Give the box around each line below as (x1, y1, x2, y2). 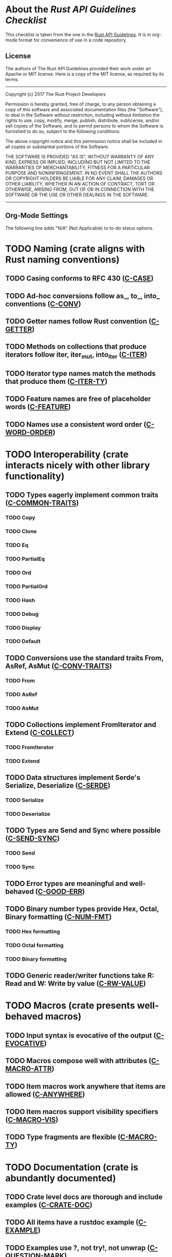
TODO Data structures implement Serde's (5, 773, 141, 782)
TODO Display (5, 624, 41, 631)
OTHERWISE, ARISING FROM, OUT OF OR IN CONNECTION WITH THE (5, 186, 155, 192)
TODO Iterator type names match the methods (5, 369, 156, 378)
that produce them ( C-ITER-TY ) (5, 377, 107, 386)
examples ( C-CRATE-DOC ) (5, 1201, 93, 1209)
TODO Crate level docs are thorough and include (5, 1192, 163, 1201)
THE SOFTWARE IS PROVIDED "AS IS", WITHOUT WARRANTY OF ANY (5, 153, 155, 159)
